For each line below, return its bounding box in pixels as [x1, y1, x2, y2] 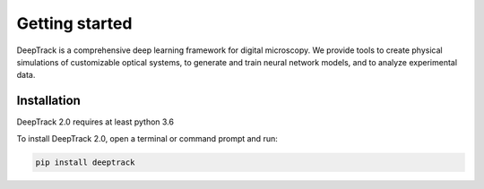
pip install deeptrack [35, 157, 135, 168]
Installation [16, 93, 81, 108]
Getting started [16, 13, 133, 33]
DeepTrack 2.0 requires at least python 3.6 [16, 116, 175, 127]
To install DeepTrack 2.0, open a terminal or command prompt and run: [16, 133, 278, 143]
